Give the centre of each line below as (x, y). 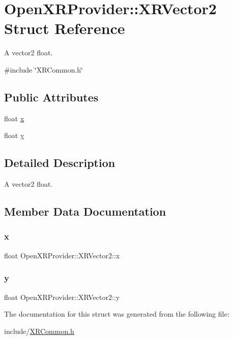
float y (14, 135)
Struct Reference (65, 28)
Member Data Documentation (85, 211)
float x (14, 118)
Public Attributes (51, 97)
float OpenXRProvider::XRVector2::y (62, 297)
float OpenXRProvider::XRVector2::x (62, 255)
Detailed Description (60, 163)
